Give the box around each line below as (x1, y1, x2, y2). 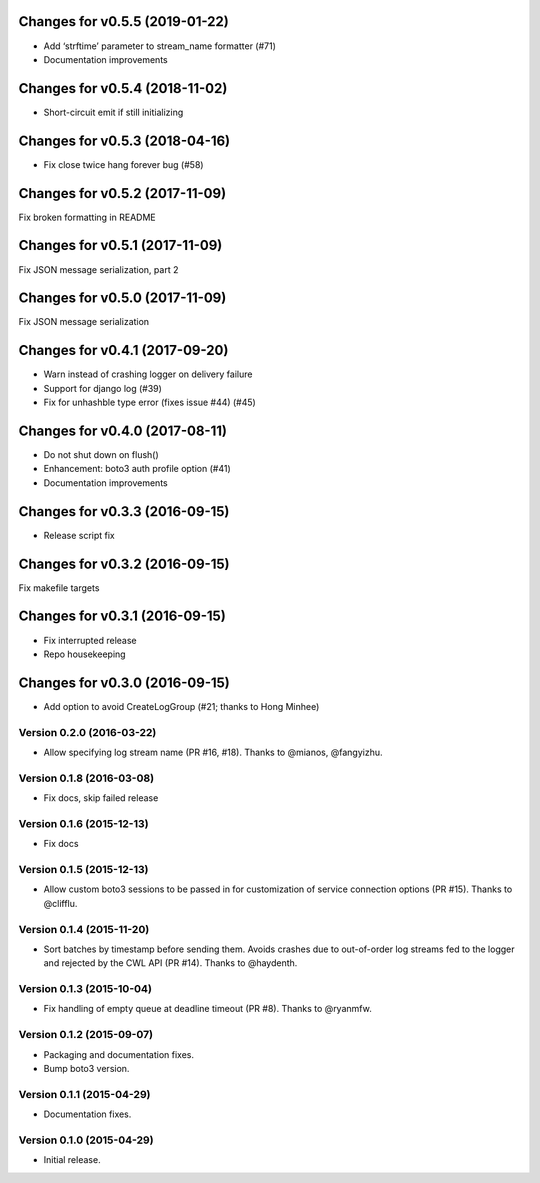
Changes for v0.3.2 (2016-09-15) (18, 555, 230, 572)
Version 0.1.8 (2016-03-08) (18, 771, 155, 785)
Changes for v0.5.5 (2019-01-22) (18, 13, 229, 30)
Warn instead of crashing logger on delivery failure (43, 368, 253, 380)
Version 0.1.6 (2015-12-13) (18, 816, 149, 830)
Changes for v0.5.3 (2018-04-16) (18, 132, 230, 149)
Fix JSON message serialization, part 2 (18, 263, 179, 275)
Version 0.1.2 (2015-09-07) (18, 1028, 154, 1042)
